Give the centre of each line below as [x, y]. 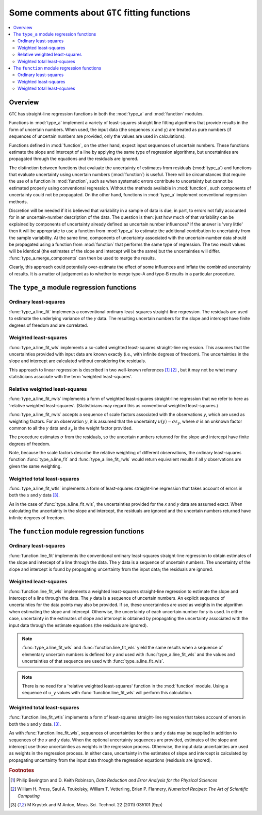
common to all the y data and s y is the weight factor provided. [71, 428]
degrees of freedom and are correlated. [49, 325]
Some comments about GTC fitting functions [100, 13]
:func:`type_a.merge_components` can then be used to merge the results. [82, 258]
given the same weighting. [35, 466]
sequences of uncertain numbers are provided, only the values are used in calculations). [98, 136]
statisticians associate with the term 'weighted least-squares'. [71, 377]
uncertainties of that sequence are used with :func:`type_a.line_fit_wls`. [93, 661]
